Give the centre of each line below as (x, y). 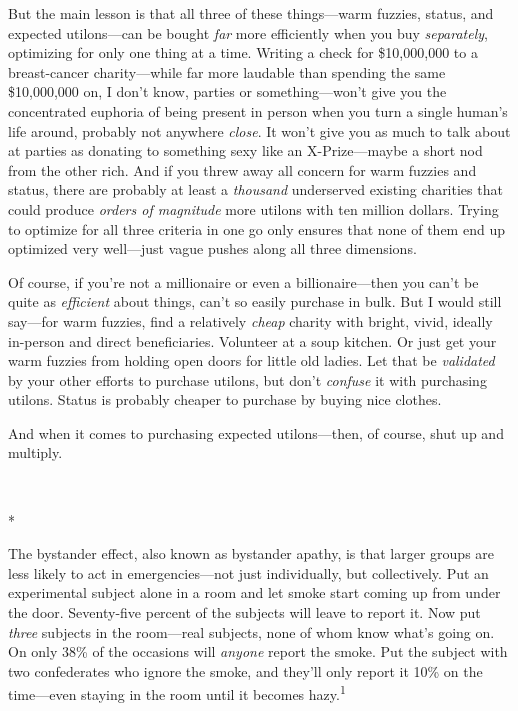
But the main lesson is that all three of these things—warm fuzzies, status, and (251, 13)
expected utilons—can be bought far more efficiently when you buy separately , (248, 32)
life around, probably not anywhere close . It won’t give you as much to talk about (259, 130)
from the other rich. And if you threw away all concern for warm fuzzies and (242, 169)
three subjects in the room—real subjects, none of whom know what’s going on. (251, 631)
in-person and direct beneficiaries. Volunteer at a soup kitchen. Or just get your (252, 340)
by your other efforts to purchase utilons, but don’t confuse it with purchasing (247, 379)
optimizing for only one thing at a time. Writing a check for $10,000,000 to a (243, 52)
